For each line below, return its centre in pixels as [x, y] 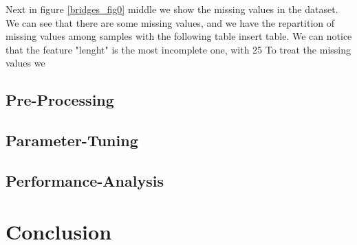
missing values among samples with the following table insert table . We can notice [179, 36]
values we [25, 63]
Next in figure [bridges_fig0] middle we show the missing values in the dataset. [172, 9]
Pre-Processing [60, 100]
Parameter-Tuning [72, 140]
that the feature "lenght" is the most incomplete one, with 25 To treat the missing [178, 49]
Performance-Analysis [85, 180]
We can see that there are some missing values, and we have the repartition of [170, 22]
